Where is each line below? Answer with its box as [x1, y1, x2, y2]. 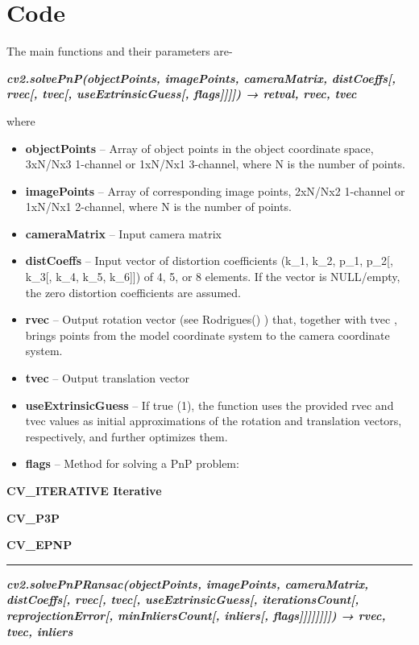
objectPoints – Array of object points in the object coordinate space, [25, 139, 374, 156]
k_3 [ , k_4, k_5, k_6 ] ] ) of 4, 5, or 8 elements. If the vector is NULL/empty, [25, 268, 400, 285]
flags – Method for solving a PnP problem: [25, 455, 239, 472]
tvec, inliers [6, 622, 73, 639]
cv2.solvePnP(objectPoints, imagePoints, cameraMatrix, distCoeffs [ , [6, 69, 396, 86]
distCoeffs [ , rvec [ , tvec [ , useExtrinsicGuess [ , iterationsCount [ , [6, 591, 359, 608]
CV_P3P [6, 509, 60, 526]
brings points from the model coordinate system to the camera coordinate [25, 326, 390, 343]
